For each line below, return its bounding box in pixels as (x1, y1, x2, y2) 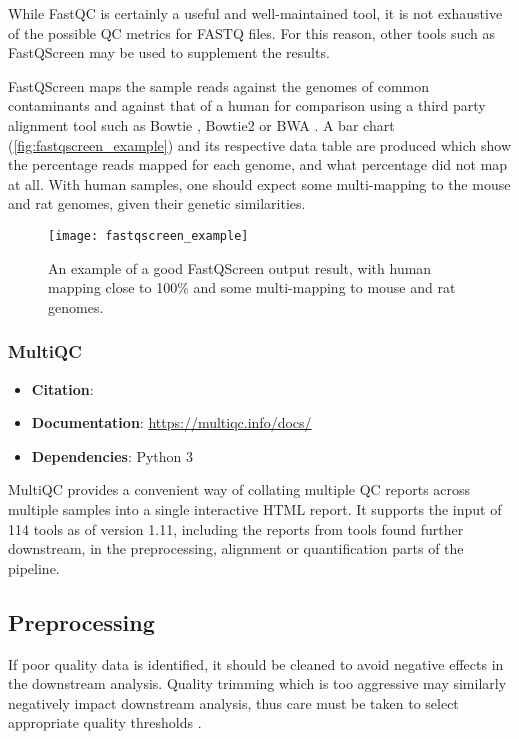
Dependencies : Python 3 (31, 445, 194, 466)
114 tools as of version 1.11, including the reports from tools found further (8, 518, 464, 539)
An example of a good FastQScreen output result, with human (48, 257, 432, 278)
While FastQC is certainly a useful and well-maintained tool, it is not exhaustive (8, 3, 503, 23)
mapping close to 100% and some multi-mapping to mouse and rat (48, 277, 456, 298)
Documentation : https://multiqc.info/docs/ (31, 412, 312, 433)
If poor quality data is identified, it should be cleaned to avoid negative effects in (8, 653, 504, 674)
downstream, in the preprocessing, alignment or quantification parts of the (8, 538, 464, 559)
